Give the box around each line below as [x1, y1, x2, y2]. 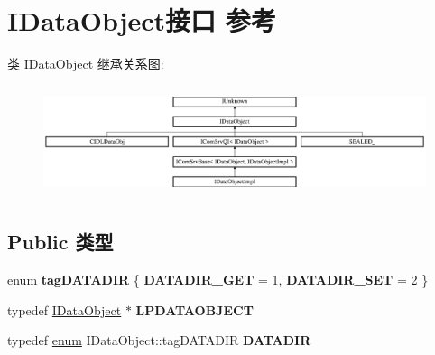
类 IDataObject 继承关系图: [7, 54, 164, 73]
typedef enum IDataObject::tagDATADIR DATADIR [7, 331, 311, 350]
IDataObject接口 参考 [7, 2, 276, 39]
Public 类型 [7, 228, 114, 256]
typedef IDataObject [7, 300, 122, 319]
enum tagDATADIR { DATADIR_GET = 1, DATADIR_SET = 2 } [7, 270, 429, 289]
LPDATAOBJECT [135, 300, 254, 319]
